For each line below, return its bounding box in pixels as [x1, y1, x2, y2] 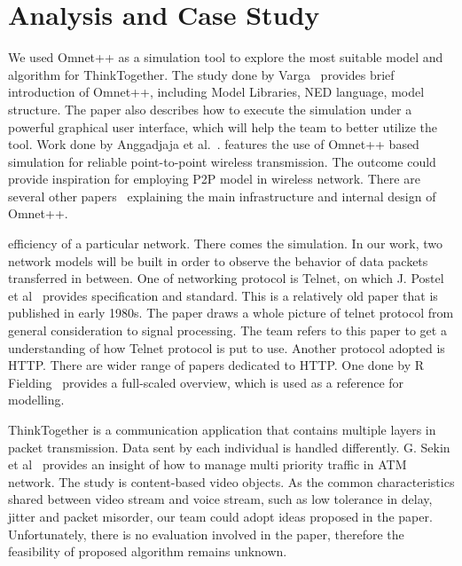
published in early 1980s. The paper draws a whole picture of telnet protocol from [8, 303, 454, 322]
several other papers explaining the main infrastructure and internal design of [8, 186, 436, 205]
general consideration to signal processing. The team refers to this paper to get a [8, 321, 447, 340]
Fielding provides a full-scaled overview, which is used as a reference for [8, 373, 404, 391]
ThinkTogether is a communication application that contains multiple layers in [8, 421, 436, 438]
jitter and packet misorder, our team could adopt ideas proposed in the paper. [8, 507, 433, 525]
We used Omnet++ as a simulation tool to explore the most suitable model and [8, 48, 443, 67]
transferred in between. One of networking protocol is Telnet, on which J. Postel [8, 269, 444, 287]
